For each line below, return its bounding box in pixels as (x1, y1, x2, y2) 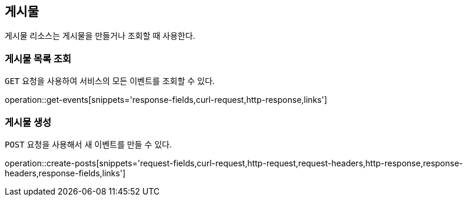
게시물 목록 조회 (5, 52, 72, 65)
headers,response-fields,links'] (5, 168, 126, 178)
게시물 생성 (5, 116, 52, 128)
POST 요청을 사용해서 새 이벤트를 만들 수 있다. (5, 139, 172, 149)
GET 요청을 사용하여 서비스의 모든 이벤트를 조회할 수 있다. (5, 76, 215, 86)
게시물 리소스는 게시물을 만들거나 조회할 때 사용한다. (5, 31, 195, 41)
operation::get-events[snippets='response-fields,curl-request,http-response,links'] (5, 95, 328, 105)
